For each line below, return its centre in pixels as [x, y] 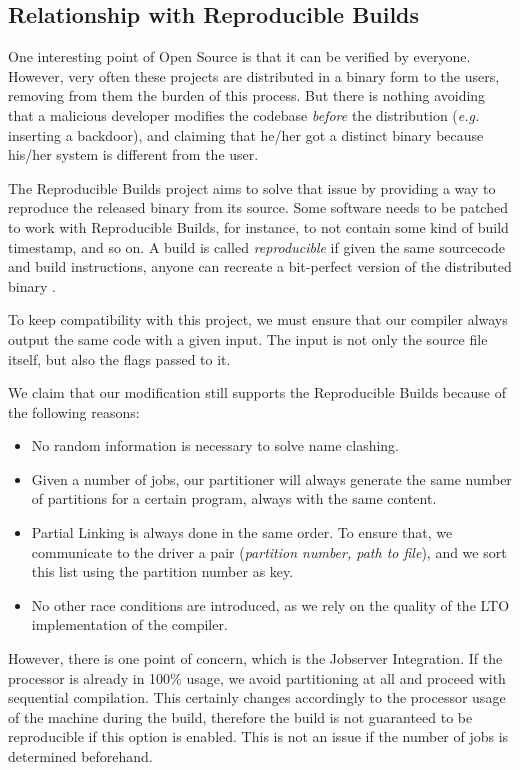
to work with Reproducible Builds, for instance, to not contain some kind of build [258, 226]
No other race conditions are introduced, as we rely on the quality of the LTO [270, 604]
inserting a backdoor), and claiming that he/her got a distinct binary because [246, 134]
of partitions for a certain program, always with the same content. [234, 498]
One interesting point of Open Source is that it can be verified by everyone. [239, 56]
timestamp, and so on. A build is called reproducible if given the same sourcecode [256, 246]
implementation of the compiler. [129, 624]
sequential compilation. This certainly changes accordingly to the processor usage [257, 697]
